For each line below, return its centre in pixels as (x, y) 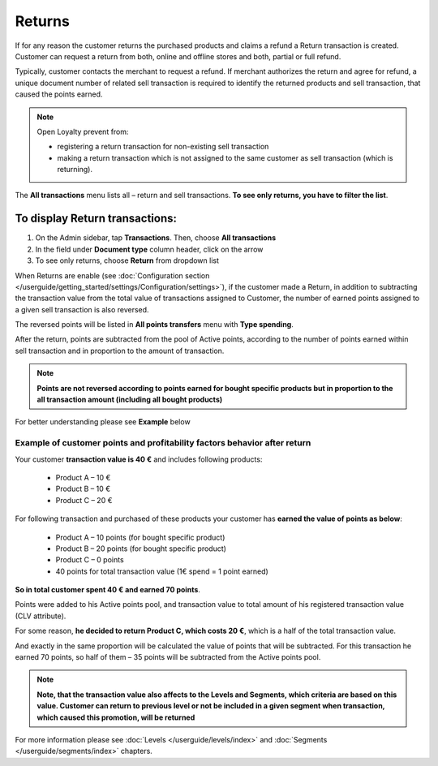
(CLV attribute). (41, 616)
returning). (75, 170)
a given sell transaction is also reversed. (82, 309)
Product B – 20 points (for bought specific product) (141, 549)
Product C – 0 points (90, 560)
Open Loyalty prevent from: (83, 131)
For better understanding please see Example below (103, 422)
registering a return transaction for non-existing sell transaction (163, 147)
